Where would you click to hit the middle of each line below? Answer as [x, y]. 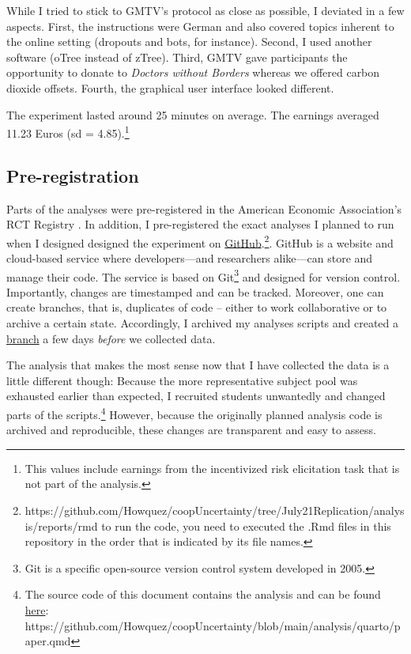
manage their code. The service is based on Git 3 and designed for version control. [204, 275]
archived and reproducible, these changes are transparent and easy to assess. [191, 430]
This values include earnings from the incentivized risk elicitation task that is [212, 468]
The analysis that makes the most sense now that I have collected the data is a [198, 365]
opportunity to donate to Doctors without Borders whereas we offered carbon [193, 72]
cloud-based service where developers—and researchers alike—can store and [190, 258]
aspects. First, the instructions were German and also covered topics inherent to [200, 26]
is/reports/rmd [61, 525]
